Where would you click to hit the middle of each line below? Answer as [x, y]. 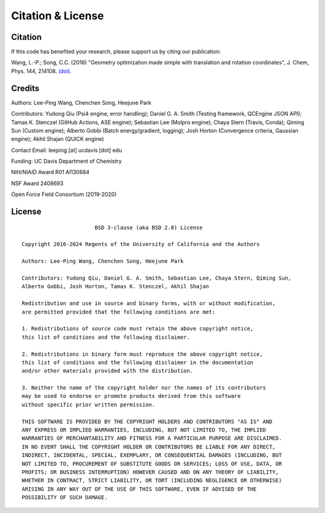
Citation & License [57, 16]
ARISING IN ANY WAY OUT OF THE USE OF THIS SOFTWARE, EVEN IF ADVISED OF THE [139, 489]
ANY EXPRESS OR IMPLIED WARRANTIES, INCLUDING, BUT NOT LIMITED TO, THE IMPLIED [144, 430]
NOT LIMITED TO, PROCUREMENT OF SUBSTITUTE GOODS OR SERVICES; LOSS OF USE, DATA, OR [152, 464]
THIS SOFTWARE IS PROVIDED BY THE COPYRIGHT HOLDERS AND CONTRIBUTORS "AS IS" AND [147, 421]
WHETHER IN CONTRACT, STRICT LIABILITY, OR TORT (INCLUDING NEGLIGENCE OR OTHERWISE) [152, 480]
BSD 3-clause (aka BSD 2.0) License [148, 227]
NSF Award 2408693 [37, 183]
